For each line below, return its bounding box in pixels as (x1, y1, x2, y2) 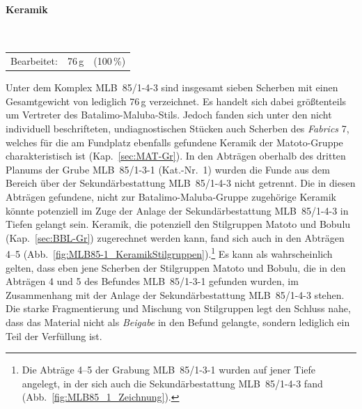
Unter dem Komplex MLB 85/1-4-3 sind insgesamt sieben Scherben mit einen (6, 80, 338, 95)
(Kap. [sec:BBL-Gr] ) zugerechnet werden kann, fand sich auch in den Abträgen (6, 230, 345, 245)
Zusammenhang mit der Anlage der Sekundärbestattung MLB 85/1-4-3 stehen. (6, 287, 345, 302)
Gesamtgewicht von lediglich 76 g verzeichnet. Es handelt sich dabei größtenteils (6, 93, 347, 108)
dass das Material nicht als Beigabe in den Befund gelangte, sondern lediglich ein (6, 314, 350, 329)
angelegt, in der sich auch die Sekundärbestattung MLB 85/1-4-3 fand (22, 376, 323, 390)
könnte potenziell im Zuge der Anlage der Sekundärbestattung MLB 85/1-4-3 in (6, 203, 349, 217)
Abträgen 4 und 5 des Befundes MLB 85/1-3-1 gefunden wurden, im (6, 274, 299, 288)
